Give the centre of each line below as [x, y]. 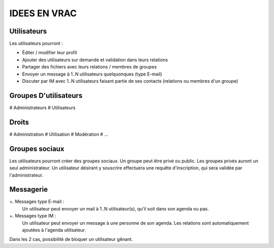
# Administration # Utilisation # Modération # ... [59, 134]
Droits [19, 122]
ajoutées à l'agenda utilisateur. [54, 230]
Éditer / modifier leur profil [49, 53]
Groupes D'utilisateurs [46, 96]
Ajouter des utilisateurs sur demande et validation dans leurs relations [95, 60]
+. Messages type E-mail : [37, 202]
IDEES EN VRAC [43, 13]
